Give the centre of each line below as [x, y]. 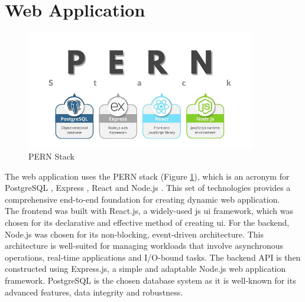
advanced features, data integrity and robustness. [94, 292]
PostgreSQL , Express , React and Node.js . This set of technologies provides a [148, 188]
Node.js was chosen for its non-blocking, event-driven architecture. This [134, 234]
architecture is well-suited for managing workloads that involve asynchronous [144, 246]
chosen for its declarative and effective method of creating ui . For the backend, [147, 222]
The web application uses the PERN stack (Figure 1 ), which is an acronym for [147, 176]
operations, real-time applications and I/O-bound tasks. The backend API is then [153, 257]
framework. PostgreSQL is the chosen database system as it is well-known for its [150, 280]
